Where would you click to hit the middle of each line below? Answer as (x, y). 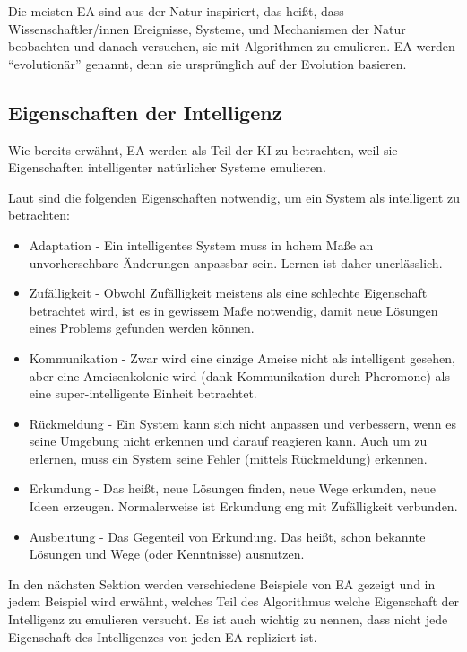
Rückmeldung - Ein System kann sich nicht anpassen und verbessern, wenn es (243, 423)
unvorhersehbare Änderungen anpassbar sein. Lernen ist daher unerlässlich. (236, 262)
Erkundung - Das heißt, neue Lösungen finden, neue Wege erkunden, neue (232, 488)
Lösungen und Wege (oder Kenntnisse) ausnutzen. (167, 554)
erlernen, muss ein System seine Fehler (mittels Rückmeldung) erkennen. (228, 458)
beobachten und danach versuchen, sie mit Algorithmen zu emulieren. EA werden (232, 46)
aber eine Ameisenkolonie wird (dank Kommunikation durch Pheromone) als (239, 375)
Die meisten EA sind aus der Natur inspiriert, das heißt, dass (176, 11)
